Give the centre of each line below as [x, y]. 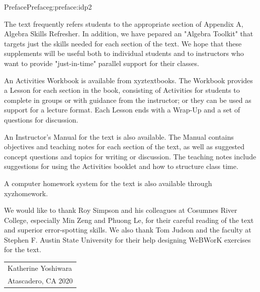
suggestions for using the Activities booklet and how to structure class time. [121, 166]
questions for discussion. [41, 119]
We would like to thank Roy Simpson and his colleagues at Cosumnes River [121, 210]
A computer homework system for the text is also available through [108, 183]
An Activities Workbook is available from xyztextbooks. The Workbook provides [128, 80]
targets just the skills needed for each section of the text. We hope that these [123, 43]
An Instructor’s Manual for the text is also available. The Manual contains [119, 136]
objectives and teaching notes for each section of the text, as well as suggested [124, 147]
